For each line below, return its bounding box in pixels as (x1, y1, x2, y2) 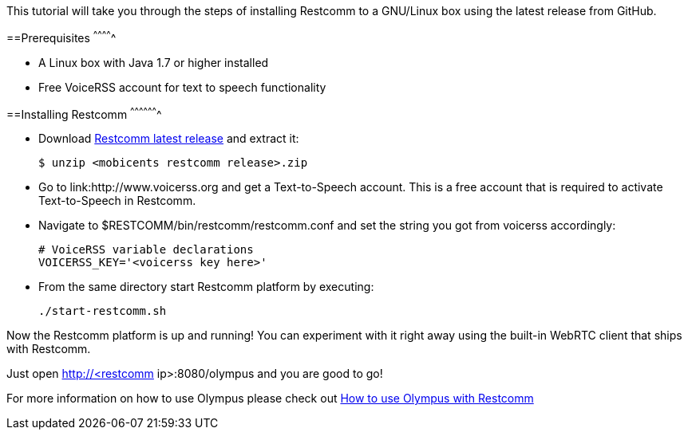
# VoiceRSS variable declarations (38, 243, 254, 257)
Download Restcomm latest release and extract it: (38, 132, 299, 146)
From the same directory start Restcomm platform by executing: (38, 280, 374, 294)
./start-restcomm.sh (38, 304, 167, 318)
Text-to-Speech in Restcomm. (38, 194, 196, 208)
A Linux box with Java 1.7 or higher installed (38, 55, 269, 69)
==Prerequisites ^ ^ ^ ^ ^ (6, 29, 117, 45)
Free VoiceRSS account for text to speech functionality (38, 80, 326, 94)
